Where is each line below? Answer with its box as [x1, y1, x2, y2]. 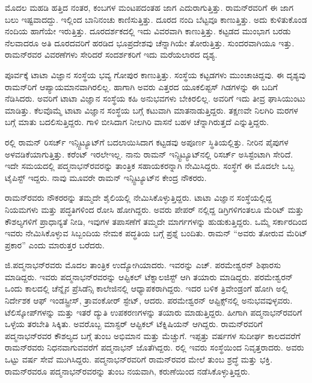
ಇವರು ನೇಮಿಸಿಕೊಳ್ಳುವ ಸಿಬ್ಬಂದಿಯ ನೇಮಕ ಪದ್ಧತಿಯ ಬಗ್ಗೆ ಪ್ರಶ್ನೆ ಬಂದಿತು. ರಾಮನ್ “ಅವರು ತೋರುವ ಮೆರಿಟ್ [5, 227, 308, 239]
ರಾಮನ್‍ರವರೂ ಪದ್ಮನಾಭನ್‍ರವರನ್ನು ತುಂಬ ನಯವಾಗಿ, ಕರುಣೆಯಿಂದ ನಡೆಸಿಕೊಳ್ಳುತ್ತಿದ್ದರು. [5, 364, 250, 377]
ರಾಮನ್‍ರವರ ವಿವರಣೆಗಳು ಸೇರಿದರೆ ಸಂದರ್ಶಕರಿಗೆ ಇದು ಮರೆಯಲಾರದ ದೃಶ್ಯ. [5, 48, 218, 61]
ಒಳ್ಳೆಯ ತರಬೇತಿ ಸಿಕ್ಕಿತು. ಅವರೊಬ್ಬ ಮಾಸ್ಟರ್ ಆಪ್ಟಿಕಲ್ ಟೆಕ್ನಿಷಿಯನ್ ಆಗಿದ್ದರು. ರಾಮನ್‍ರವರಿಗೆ [5, 317, 263, 330]
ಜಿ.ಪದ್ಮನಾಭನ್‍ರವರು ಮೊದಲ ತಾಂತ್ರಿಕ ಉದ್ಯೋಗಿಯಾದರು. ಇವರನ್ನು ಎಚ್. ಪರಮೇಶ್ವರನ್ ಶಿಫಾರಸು [5, 259, 281, 271]
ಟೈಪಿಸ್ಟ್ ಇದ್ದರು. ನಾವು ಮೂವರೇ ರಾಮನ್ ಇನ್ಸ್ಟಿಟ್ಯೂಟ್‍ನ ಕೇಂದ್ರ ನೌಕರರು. [5, 171, 207, 183]
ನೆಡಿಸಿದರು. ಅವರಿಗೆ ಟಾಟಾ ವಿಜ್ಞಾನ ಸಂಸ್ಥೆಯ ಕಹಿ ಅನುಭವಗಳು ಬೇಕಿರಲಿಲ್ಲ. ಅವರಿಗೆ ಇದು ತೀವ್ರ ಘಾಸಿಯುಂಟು [5, 92, 305, 105]
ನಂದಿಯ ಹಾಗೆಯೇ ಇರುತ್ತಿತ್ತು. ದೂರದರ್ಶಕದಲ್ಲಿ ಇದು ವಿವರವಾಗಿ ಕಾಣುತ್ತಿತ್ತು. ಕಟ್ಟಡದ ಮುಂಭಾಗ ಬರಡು [5, 25, 291, 37]
